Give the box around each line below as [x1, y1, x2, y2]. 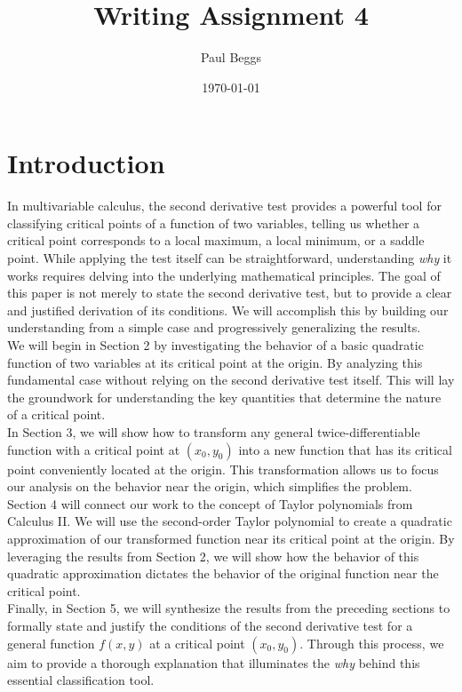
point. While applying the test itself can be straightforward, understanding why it [7, 249, 452, 267]
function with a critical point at [7, 440, 180, 458]
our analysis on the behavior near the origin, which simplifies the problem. [7, 477, 412, 496]
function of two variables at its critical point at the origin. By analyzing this [7, 353, 423, 371]
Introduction [7, 145, 165, 181]
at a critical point [149, 633, 245, 652]
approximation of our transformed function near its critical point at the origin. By [7, 529, 455, 547]
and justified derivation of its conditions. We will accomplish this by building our [7, 300, 449, 319]
